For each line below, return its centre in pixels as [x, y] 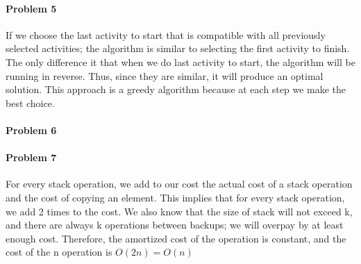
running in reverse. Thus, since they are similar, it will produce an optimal [165, 75]
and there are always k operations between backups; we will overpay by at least [175, 225]
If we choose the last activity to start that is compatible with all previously [166, 34]
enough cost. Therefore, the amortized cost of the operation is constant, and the [176, 238]
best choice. [30, 102]
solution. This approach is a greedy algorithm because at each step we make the [176, 89]
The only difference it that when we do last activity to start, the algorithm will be [180, 61]
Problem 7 [31, 157]
